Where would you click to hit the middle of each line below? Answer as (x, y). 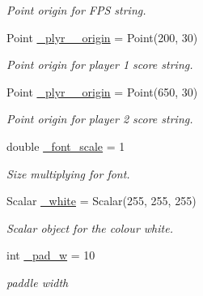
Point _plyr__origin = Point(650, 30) (102, 91)
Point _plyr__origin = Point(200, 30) (102, 37)
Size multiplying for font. (68, 173)
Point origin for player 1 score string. (100, 64)
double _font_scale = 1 (66, 146)
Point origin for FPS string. (76, 10)
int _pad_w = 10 (51, 255)
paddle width (38, 282)
